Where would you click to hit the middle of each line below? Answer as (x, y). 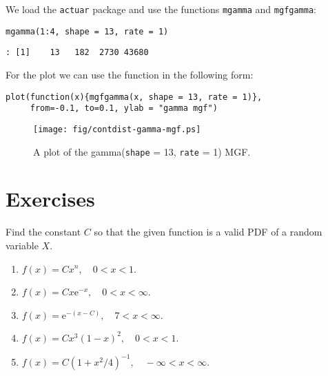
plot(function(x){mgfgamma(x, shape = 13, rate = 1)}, (134, 97)
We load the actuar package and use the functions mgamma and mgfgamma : (161, 9)
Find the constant (43, 232)
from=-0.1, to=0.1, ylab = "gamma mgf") (124, 108)
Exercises (50, 199)
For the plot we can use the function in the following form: (130, 74)
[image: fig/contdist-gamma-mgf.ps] (117, 129)
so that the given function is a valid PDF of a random (208, 232)
